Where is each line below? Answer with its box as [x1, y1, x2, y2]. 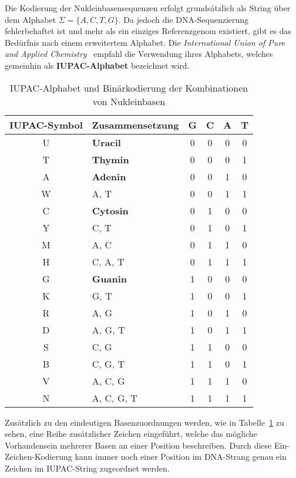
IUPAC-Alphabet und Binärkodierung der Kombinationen [9, 80, 248, 95]
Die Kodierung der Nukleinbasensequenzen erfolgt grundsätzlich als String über [5, 2, 291, 14]
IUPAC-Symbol [9, 117, 83, 132]
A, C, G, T [92, 391, 137, 405]
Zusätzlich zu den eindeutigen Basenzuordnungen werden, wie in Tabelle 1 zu [5, 416, 284, 428]
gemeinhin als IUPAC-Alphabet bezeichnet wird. [5, 59, 190, 71]
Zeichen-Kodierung [5, 450, 72, 463]
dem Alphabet [5, 13, 56, 25]
